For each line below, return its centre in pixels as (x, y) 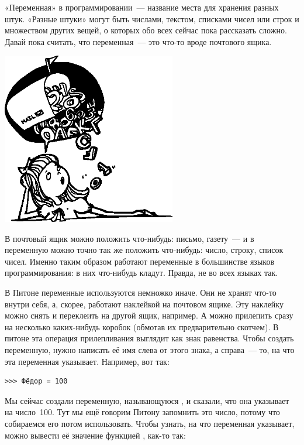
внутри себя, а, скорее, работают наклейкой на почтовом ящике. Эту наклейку (144, 304)
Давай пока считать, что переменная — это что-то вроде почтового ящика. (138, 41)
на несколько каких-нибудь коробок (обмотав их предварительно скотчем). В (142, 326)
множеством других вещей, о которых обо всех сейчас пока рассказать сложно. (146, 30)
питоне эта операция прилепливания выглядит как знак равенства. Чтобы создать (149, 338)
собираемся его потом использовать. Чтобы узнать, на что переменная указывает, (150, 423)
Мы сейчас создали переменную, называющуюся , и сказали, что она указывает (147, 400)
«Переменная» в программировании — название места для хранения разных (142, 7)
